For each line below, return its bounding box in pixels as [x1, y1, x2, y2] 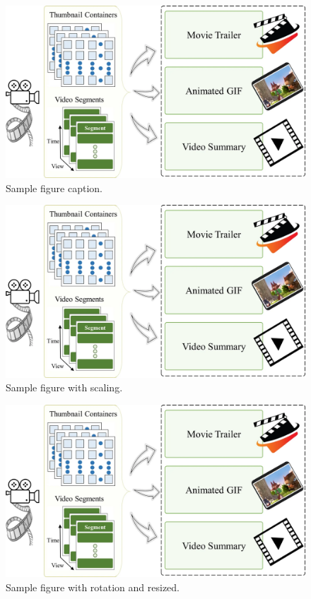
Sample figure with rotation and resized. [6, 579, 180, 594]
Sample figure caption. [6, 180, 102, 195]
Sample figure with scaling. [6, 380, 123, 395]
